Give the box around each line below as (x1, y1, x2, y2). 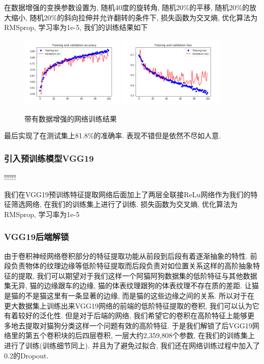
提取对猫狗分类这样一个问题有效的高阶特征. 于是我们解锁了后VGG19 (25, 320, 252, 330)
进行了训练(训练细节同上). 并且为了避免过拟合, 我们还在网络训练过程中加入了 (4, 340, 260, 350)
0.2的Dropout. (4, 350, 49, 360)
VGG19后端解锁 (4, 230, 69, 243)
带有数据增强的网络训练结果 (24, 113, 117, 124)
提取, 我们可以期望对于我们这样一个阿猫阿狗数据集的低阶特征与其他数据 (18, 270, 257, 281)
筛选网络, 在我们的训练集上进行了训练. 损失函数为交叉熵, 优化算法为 (11, 199, 238, 209)
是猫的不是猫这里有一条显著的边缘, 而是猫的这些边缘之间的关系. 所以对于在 (4, 290, 255, 300)
